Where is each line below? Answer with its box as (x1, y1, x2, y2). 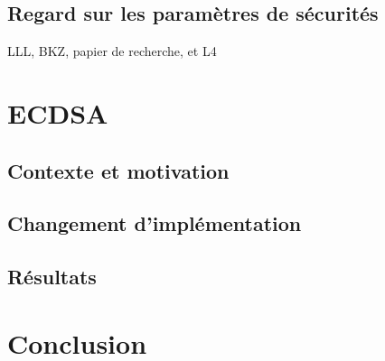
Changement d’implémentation (7, 209, 302, 237)
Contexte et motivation (7, 156, 230, 184)
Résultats (7, 263, 97, 291)
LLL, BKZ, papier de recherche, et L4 (7, 42, 217, 60)
